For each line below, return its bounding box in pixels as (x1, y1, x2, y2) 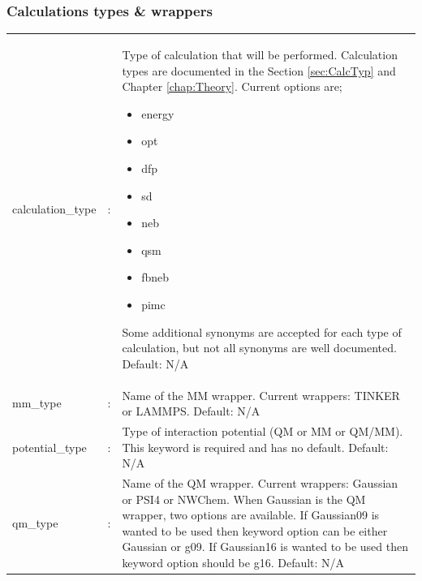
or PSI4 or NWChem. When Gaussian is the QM (122, 490, 366, 507)
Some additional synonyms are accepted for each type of (122, 323, 402, 340)
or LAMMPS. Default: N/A (122, 402, 261, 420)
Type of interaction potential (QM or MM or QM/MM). (122, 422, 403, 439)
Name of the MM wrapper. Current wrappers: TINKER (122, 386, 400, 403)
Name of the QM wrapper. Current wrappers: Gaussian (122, 475, 398, 491)
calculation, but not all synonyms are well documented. (122, 339, 397, 356)
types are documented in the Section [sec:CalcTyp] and (122, 62, 396, 79)
